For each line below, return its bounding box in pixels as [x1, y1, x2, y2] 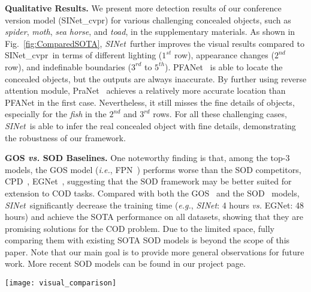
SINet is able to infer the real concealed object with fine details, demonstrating [5, 119, 296, 132]
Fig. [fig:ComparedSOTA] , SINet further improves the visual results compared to [5, 37, 304, 49]
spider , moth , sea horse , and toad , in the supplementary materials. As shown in [5, 25, 295, 38]
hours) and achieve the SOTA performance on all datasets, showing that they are [5, 210, 303, 223]
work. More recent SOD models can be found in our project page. [5, 257, 246, 270]
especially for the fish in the [5, 108, 107, 120]
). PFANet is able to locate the [165, 60, 283, 73]
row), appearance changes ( [174, 49, 274, 61]
